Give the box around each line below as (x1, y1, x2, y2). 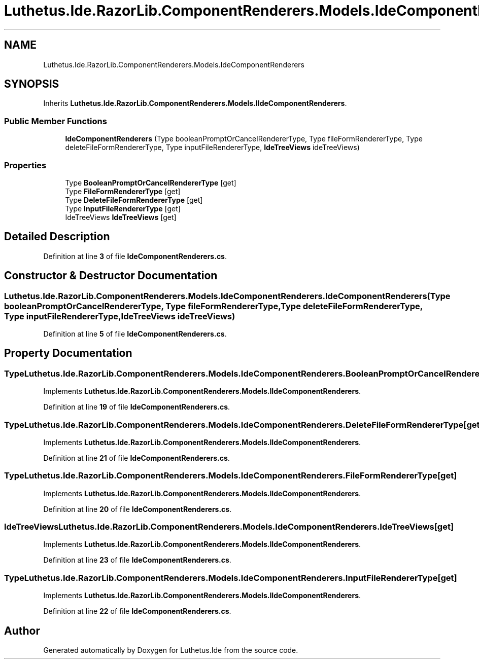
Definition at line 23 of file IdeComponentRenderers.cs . (43, 556, 231, 565)
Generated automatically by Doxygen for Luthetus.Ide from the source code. (43, 646, 298, 655)
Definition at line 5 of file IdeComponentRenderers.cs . (43, 329, 227, 338)
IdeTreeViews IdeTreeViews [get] (65, 212, 177, 222)
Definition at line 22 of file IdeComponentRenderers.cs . (43, 607, 231, 616)
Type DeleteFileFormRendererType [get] (65, 195, 203, 204)
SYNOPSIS (4, 78, 59, 91)
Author (4, 624, 40, 637)
